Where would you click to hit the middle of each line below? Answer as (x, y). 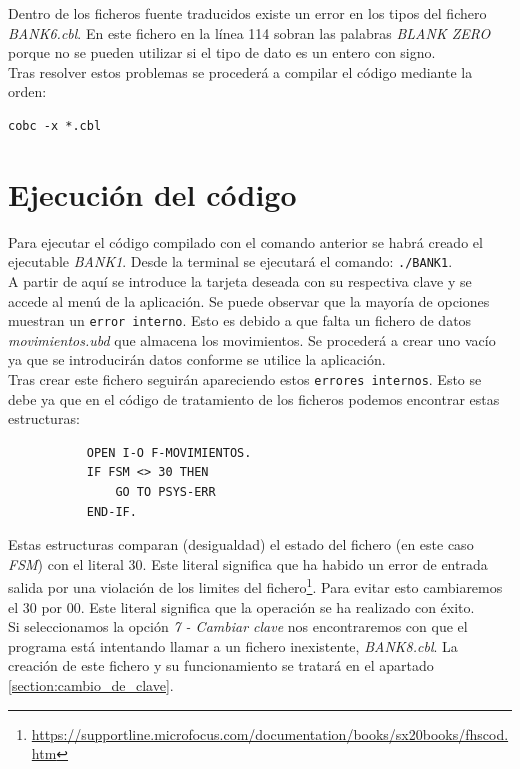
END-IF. (111, 511)
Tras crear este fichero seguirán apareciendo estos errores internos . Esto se (245, 378)
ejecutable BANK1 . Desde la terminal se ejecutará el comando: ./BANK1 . (230, 261)
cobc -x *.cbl (55, 125)
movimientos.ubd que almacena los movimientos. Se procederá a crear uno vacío (252, 339)
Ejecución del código (152, 193)
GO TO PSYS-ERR (165, 492)
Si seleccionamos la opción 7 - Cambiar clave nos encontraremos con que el (238, 626)
